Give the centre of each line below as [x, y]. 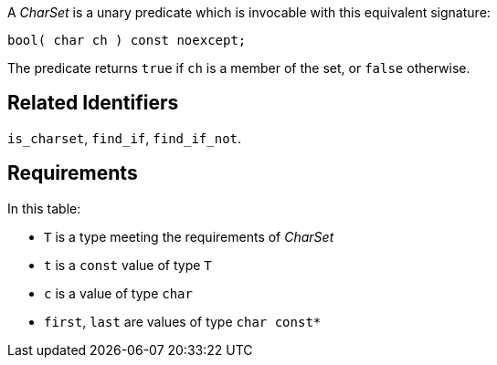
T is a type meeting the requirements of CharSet [189, 236]
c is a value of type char [118, 293]
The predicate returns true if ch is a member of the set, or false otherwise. [239, 68]
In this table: [44, 208]
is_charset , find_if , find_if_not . [125, 138]
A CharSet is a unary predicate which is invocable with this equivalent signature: [249, 12]
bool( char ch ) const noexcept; [127, 40]
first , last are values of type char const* [183, 321]
